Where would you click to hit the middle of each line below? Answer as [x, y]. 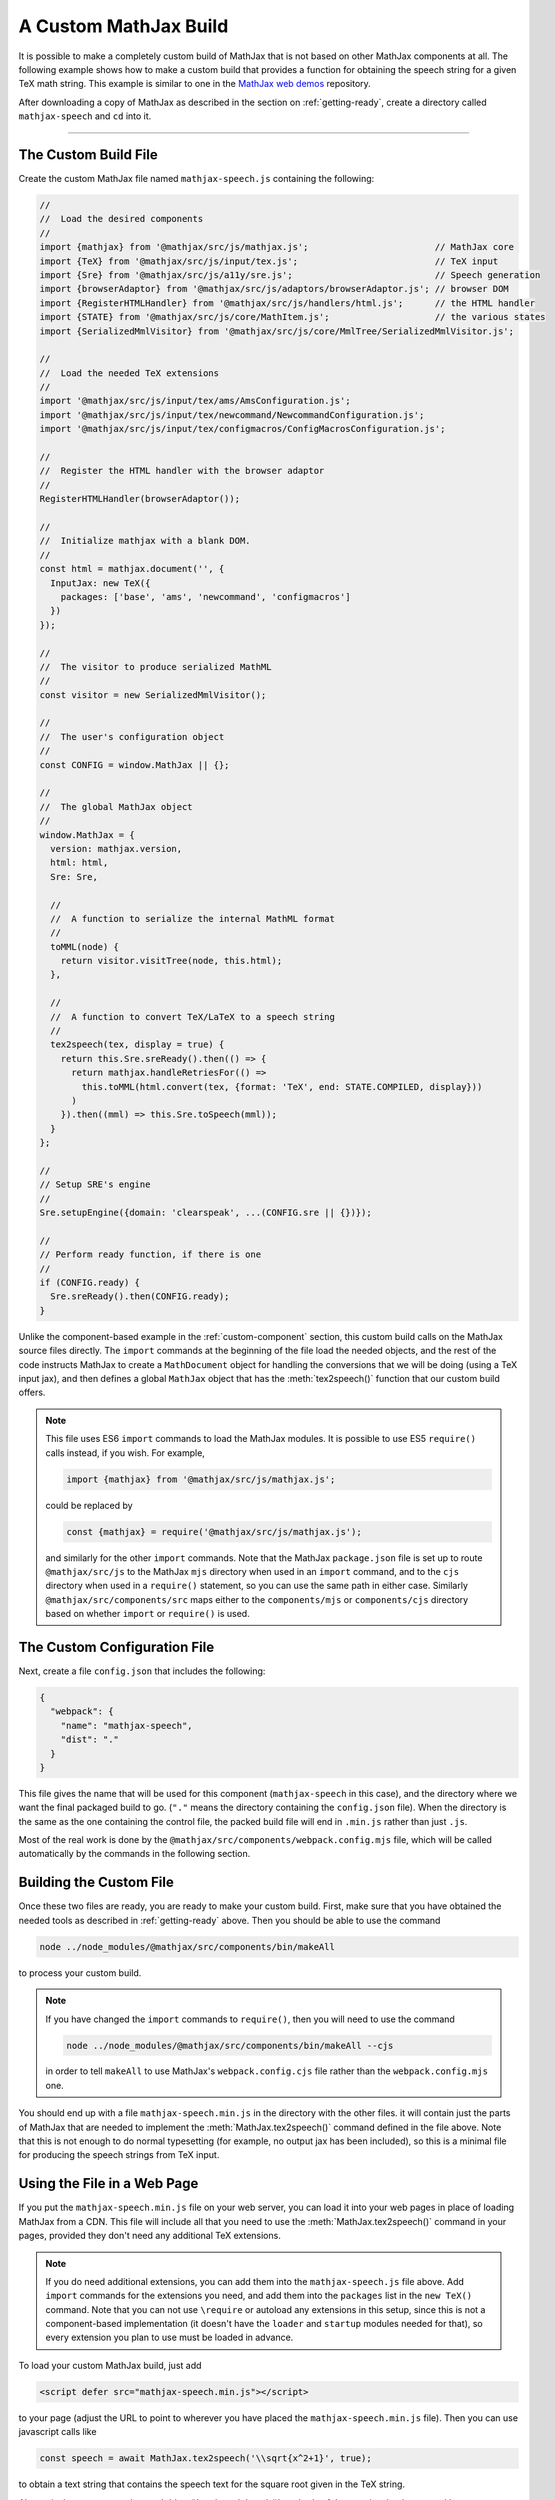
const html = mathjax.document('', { [132, 569]
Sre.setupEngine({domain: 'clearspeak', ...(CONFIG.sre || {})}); [205, 1213]
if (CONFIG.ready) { [89, 1283]
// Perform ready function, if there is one [150, 1254]
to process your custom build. [80, 1972]
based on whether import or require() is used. [147, 1614]
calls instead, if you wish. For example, [125, 1452]
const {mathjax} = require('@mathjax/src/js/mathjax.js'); [214, 1531]
